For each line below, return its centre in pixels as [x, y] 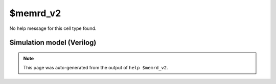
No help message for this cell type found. [53, 28]
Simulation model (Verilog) [53, 43]
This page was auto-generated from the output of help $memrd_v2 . [96, 68]
